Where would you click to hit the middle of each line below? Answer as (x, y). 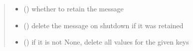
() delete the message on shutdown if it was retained (103, 25)
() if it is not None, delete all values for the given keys (106, 42)
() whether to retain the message (74, 8)
